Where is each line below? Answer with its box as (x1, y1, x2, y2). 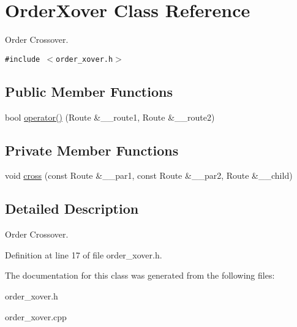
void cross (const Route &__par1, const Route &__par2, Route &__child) (5, 169, 293, 182)
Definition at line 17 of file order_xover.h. (5, 248, 162, 261)
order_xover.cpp (5, 310, 67, 323)
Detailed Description (5, 199, 139, 218)
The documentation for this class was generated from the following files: (5, 269, 275, 282)
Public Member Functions (5, 81, 173, 100)
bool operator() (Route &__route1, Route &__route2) (5, 110, 215, 123)
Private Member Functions (5, 140, 179, 159)
